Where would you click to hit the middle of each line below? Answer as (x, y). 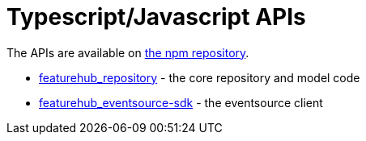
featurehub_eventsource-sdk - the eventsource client (181, 102)
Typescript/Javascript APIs (156, 17)
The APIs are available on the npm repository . (128, 52)
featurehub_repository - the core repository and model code (200, 77)
